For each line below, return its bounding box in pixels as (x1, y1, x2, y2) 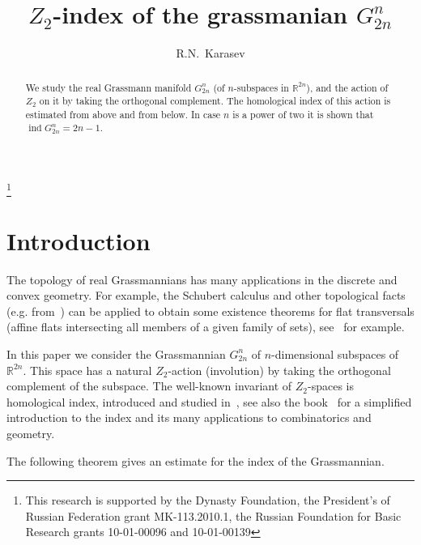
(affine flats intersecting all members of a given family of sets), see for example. (6, 318, 405, 335)
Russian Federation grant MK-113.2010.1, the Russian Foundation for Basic (25, 507, 402, 524)
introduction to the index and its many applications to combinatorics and (6, 409, 372, 426)
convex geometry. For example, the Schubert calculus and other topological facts (6, 287, 406, 304)
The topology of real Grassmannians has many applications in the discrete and (6, 270, 398, 287)
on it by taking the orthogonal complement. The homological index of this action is (39, 94, 391, 108)
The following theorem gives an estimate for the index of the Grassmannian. (6, 452, 385, 469)
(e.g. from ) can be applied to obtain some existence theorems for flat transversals (6, 302, 415, 319)
